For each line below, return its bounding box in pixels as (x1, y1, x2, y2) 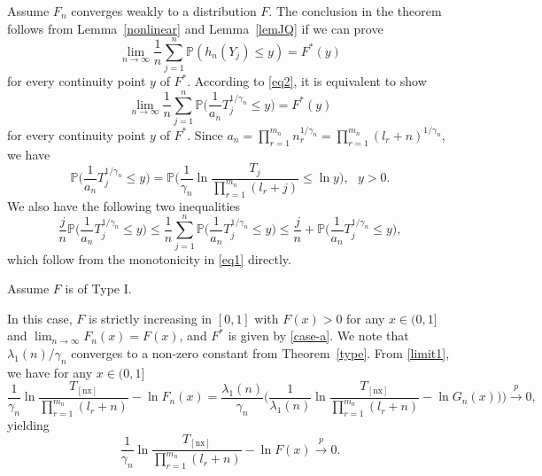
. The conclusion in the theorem (268, 2, 442, 20)
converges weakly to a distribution (71, 2, 257, 20)
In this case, (7, 308, 73, 327)
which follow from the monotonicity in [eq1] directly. (7, 249, 291, 268)
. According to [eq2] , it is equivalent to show (187, 72, 427, 90)
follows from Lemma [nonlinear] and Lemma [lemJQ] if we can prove (7, 19, 383, 37)
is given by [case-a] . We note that (228, 326, 409, 345)
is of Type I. (65, 279, 132, 298)
